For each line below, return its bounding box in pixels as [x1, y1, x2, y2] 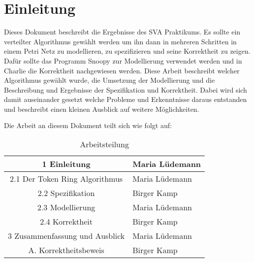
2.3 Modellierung [37, 201, 95, 213]
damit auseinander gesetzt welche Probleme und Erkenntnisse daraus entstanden [4, 94, 247, 104]
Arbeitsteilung [80, 138, 129, 150]
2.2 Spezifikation [37, 187, 95, 199]
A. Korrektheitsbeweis [28, 244, 104, 256]
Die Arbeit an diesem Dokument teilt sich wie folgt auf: [4, 120, 172, 131]
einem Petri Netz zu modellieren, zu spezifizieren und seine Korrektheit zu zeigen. [4, 46, 251, 56]
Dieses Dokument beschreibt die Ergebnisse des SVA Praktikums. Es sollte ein [4, 27, 241, 37]
